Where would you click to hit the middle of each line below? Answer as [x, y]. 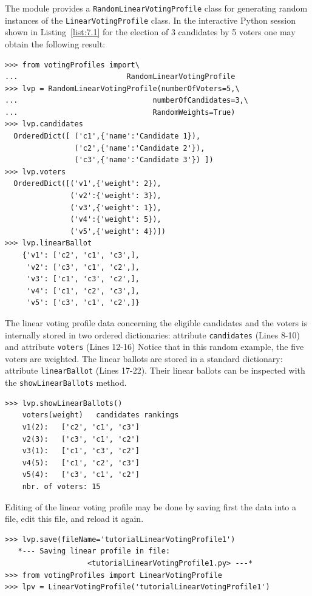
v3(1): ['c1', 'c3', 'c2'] [81, 451]
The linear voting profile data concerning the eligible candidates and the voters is [156, 322]
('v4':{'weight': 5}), [116, 220]
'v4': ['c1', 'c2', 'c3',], [83, 291]
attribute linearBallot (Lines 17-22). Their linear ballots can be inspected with [155, 370]
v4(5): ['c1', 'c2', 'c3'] [81, 463]
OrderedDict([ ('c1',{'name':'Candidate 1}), [107, 136]
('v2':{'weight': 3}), [116, 196]
